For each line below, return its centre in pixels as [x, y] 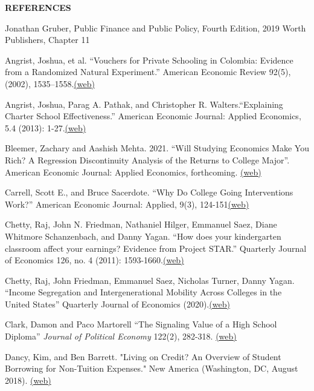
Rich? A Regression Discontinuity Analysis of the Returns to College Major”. [147, 159]
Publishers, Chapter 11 [47, 40]
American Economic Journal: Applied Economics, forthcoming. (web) [133, 172]
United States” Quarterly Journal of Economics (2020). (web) [117, 304]
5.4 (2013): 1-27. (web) [46, 127]
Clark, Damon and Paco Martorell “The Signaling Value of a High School [141, 324]
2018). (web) [28, 380]
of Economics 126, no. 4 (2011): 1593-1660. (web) [95, 260]
